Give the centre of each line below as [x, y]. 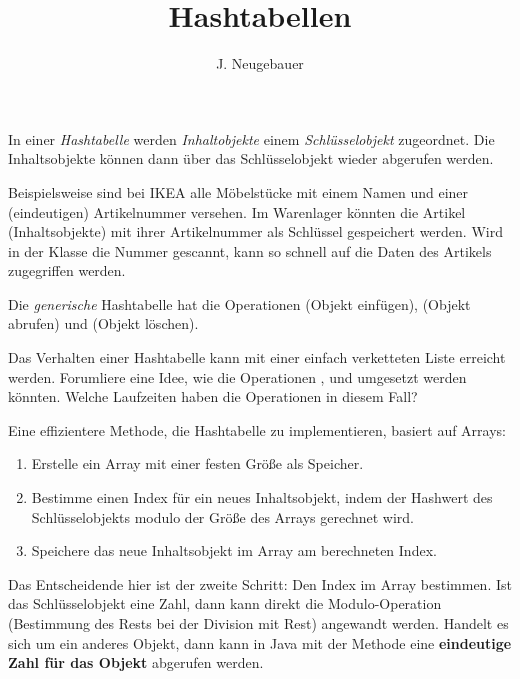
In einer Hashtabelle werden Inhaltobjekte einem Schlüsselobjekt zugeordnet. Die [251, 138]
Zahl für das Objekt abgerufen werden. [136, 662]
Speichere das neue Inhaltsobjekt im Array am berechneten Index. [234, 550]
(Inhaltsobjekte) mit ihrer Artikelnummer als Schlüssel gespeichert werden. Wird [255, 231]
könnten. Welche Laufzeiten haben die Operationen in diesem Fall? [213, 396]
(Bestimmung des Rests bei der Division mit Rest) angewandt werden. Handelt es [258, 623]
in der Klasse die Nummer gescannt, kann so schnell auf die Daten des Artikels [250, 250]
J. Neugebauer [260, 63]
